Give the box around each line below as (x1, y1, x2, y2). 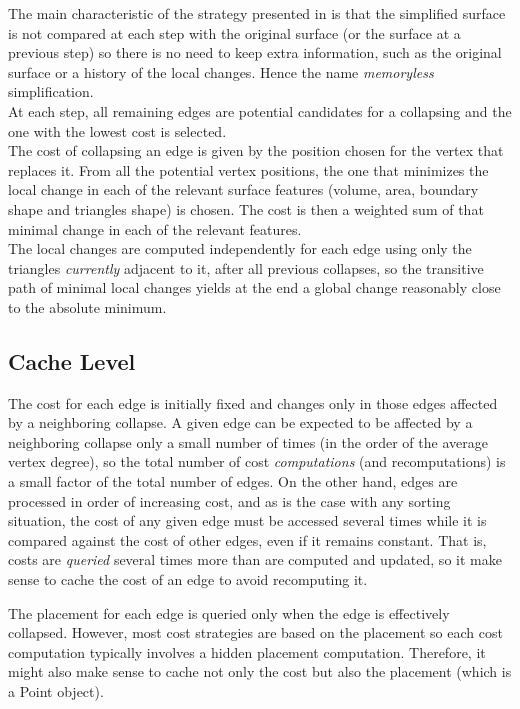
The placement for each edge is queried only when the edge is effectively (8, 602, 450, 623)
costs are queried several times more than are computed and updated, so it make (8, 549, 502, 570)
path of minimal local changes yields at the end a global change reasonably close (8, 277, 501, 298)
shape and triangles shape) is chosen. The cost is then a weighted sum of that (8, 198, 484, 219)
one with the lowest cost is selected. (8, 120, 227, 141)
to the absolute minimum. (8, 296, 167, 317)
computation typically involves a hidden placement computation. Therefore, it (8, 641, 486, 662)
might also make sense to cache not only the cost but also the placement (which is (8, 661, 512, 682)
